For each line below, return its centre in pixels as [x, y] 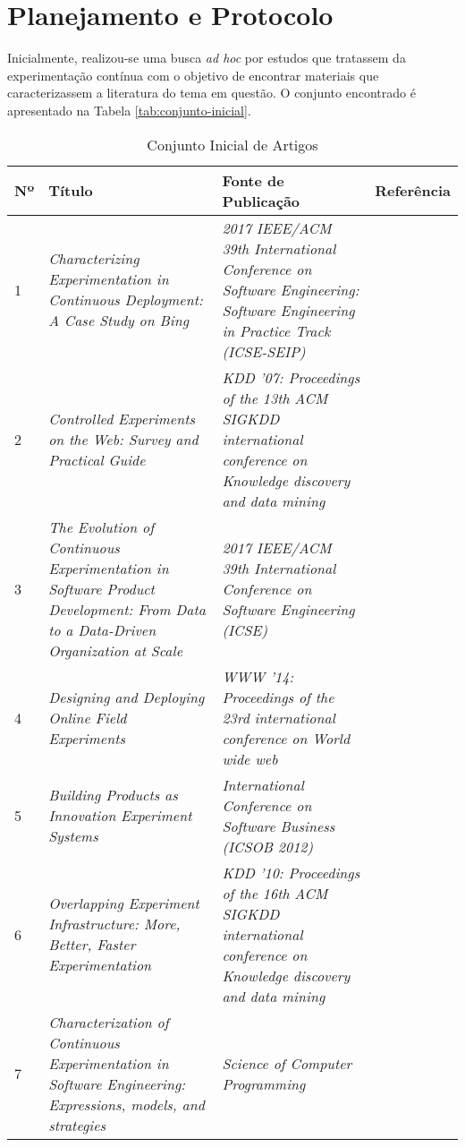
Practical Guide [97, 459]
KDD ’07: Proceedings [291, 377]
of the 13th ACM [275, 398]
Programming [264, 1083]
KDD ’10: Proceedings [291, 872]
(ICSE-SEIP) [264, 351]
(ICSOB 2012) [268, 846]
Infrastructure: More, [114, 924]
